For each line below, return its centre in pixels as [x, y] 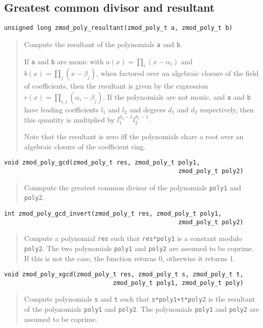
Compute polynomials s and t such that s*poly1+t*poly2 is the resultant [140, 299]
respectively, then [227, 109]
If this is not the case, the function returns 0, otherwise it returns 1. [130, 258]
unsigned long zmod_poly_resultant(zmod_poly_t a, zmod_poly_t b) [119, 28]
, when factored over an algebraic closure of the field [178, 73]
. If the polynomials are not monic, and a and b [177, 96]
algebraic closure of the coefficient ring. [85, 146]
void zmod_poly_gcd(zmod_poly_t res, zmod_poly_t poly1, [102, 163]
